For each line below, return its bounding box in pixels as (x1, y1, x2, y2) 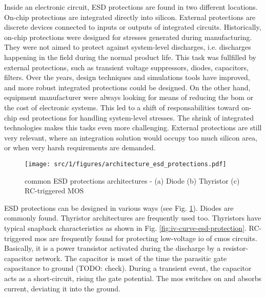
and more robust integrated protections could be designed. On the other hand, (4, 82, 251, 92)
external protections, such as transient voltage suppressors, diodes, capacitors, (4, 62, 249, 72)
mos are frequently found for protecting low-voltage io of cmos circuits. (34, 232, 257, 243)
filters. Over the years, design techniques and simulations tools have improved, (4, 72, 250, 83)
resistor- (222, 243, 249, 253)
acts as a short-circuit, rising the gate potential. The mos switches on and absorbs (4, 272, 262, 283)
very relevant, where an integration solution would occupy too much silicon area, (4, 132, 257, 143)
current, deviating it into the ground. (4, 283, 120, 293)
